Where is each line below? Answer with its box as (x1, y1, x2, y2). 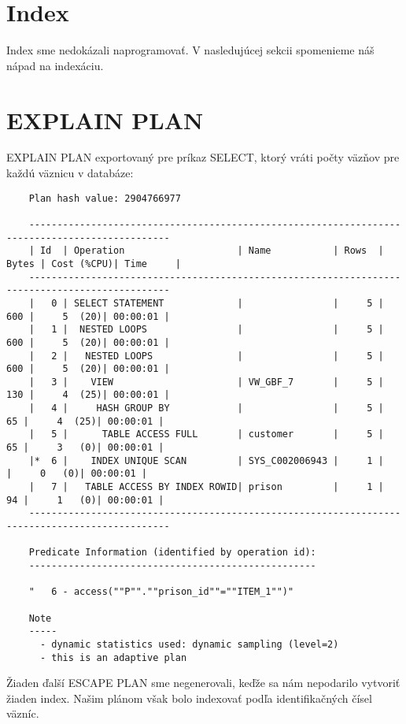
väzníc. (6, 705, 39, 722)
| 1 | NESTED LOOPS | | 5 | (28, 324, 384, 336)
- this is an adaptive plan (39, 652, 187, 663)
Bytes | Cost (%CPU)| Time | (6, 258, 181, 269)
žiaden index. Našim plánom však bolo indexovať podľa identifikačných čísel (6, 689, 372, 706)
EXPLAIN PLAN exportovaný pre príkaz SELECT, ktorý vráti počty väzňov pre (6, 149, 400, 165)
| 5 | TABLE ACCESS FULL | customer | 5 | (28, 429, 384, 440)
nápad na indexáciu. (6, 57, 104, 73)
